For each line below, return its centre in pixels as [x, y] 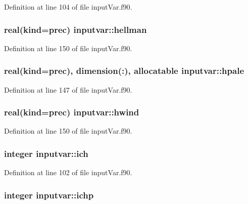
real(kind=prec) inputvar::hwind [72, 112]
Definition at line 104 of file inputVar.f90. [68, 7]
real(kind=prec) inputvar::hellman [76, 29]
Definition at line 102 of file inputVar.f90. [68, 172]
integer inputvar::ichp [49, 195]
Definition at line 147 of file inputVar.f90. [68, 89]
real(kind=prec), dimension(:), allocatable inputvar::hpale [124, 71]
